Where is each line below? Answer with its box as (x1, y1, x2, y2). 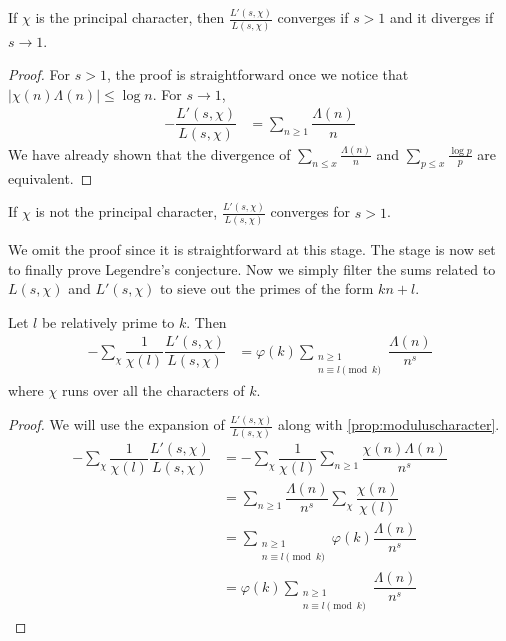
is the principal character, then (35, 7, 225, 28)
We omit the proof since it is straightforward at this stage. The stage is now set (8, 238, 496, 259)
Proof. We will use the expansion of (8, 414, 225, 435)
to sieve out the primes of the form (160, 278, 374, 299)
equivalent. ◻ (8, 167, 93, 188)
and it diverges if (390, 7, 494, 28)
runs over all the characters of (61, 380, 245, 401)
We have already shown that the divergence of (8, 143, 291, 164)
